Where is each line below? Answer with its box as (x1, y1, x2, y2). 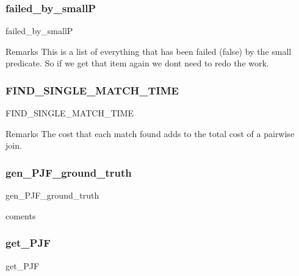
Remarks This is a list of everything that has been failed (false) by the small (5, 44, 292, 57)
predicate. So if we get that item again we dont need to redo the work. (5, 57, 269, 69)
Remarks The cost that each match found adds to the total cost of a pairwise (5, 127, 295, 140)
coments (5, 209, 36, 222)
